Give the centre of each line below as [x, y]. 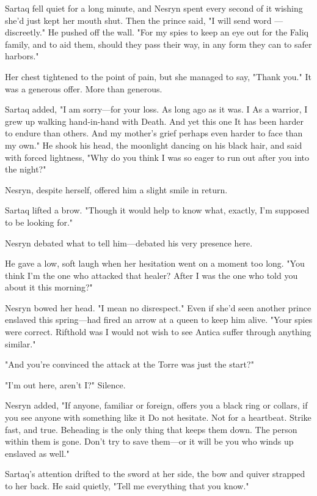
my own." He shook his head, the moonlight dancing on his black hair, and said [154, 145]
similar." [20, 343]
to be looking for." [39, 222]
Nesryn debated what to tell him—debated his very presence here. [129, 242]
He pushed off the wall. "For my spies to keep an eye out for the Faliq [178, 32]
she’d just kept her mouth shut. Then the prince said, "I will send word [138, 20]
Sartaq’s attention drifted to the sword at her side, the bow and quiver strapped [155, 474]
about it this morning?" [49, 287]
